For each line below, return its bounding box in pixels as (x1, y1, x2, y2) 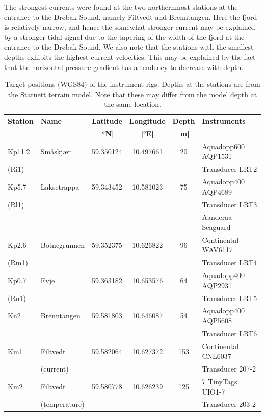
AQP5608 (202, 315, 232, 326)
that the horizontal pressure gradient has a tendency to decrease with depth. (4, 61, 244, 72)
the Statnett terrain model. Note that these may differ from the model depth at (8, 88, 257, 99)
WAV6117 (202, 244, 233, 255)
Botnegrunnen (40, 239, 85, 250)
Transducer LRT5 (202, 292, 257, 303)
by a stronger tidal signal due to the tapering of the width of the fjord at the (4, 31, 245, 42)
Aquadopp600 (202, 141, 245, 151)
